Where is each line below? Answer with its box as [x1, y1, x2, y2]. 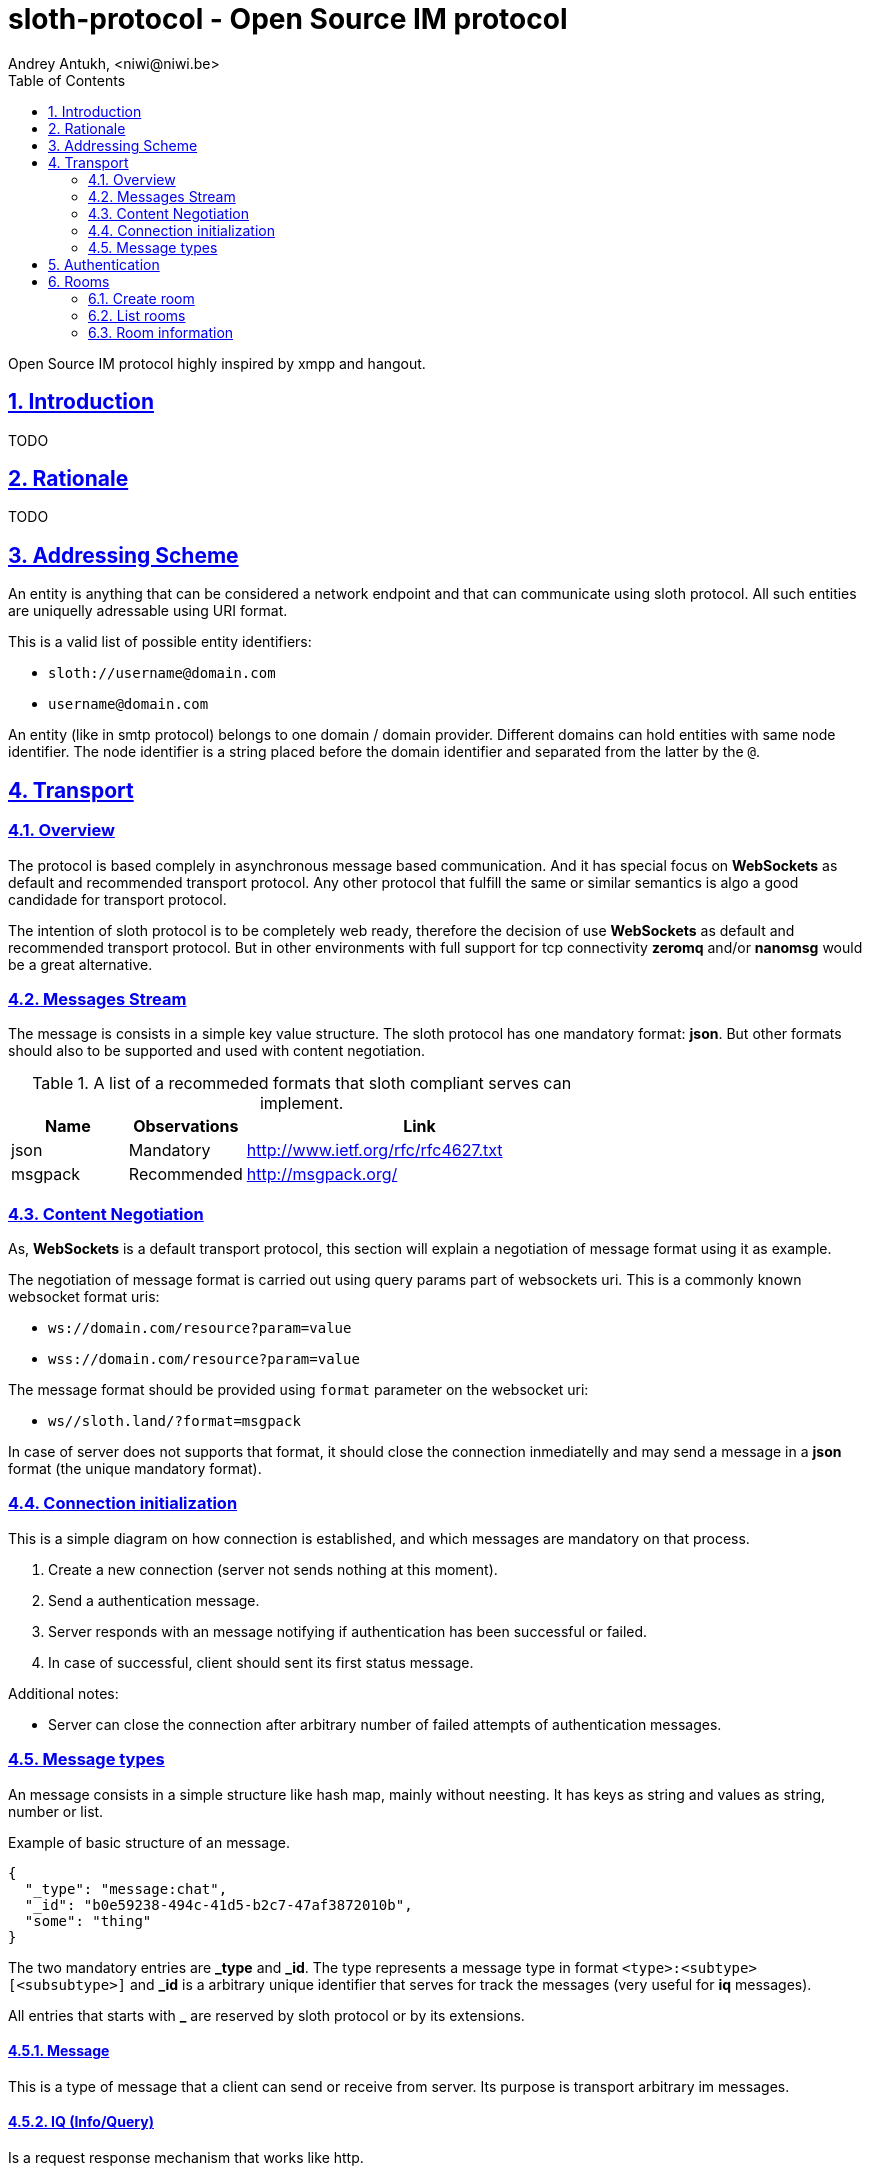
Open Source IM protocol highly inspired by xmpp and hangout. [8, 354, 426, 372]
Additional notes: [8, 1684, 119, 1702]
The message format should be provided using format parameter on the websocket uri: [8, 1381, 589, 1398]
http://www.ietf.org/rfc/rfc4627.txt [246, 1140, 503, 1161]
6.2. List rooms [88, 306, 186, 324]
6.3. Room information [88, 323, 234, 341]
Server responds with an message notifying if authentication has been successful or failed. [48, 1622, 648, 1640]
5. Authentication [48, 255, 160, 273]
